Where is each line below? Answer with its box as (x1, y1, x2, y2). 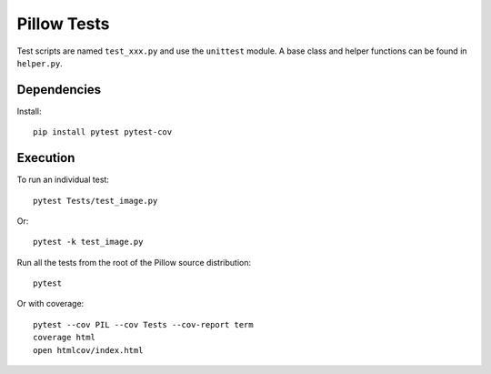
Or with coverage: (16, 298, 85, 309)
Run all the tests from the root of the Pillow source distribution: (16, 257, 252, 268)
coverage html (33, 332, 95, 343)
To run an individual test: (16, 174, 109, 186)
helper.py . (16, 57, 63, 68)
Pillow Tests (16, 14, 110, 34)
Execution (16, 150, 75, 166)
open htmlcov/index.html (33, 345, 144, 355)
